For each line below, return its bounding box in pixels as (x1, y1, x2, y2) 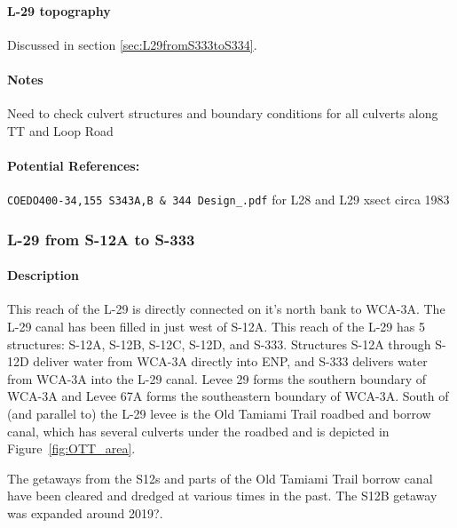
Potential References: (7, 156, 140, 174)
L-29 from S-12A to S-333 (7, 228, 195, 250)
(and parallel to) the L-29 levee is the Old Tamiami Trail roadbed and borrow (7, 404, 431, 423)
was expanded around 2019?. (7, 504, 163, 522)
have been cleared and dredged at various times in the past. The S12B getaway (7, 486, 437, 505)
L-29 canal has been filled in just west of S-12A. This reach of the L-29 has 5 (7, 317, 425, 336)
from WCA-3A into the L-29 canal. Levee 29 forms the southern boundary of (7, 369, 427, 388)
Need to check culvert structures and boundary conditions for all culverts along (7, 104, 438, 123)
